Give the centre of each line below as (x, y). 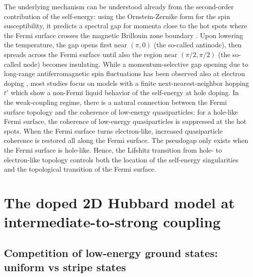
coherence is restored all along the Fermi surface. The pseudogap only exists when (126, 140)
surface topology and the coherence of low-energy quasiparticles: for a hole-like (121, 111)
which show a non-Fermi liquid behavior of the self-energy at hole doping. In (125, 92)
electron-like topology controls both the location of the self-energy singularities (121, 159)
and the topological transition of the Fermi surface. (80, 169)
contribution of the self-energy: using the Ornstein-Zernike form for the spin (117, 16)
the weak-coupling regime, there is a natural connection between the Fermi (116, 102)
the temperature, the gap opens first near (66, 45)
